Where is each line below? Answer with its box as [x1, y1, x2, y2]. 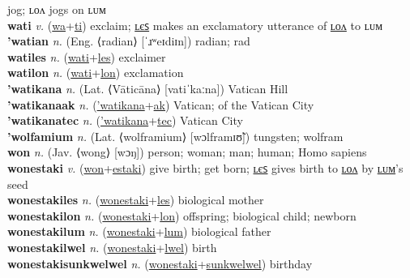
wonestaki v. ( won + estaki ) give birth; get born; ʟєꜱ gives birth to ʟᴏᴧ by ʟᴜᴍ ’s [7, 159, 404, 176]
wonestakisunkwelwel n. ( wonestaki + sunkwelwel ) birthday [7, 254, 313, 272]
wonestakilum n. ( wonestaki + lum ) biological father [7, 223, 271, 240]
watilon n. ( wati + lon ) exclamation [7, 64, 184, 81]
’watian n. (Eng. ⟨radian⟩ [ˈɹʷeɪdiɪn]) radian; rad [7, 32, 250, 49]
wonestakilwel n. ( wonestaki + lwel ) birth [7, 238, 217, 255]
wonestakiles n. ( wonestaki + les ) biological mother [7, 191, 264, 208]
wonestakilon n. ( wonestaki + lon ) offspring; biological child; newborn [7, 207, 357, 224]
